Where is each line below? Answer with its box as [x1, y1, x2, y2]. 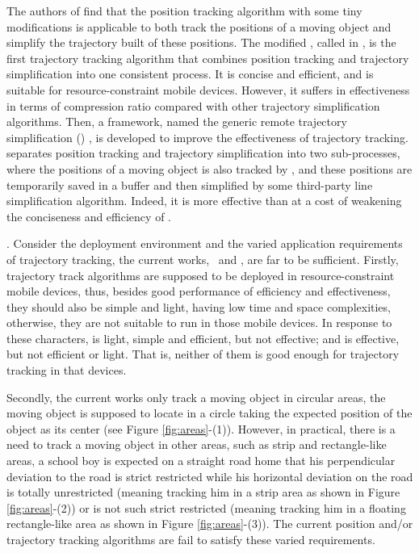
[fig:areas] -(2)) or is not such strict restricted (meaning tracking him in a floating [6, 499, 406, 516]
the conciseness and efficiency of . [6, 207, 171, 224]
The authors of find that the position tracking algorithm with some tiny [6, 2, 362, 19]
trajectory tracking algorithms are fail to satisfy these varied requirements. [6, 531, 375, 547]
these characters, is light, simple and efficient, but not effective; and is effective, [6, 329, 400, 346]
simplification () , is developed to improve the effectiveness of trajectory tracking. [6, 128, 409, 145]
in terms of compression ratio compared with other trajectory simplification [6, 97, 380, 114]
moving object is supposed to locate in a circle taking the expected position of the [6, 404, 413, 421]
